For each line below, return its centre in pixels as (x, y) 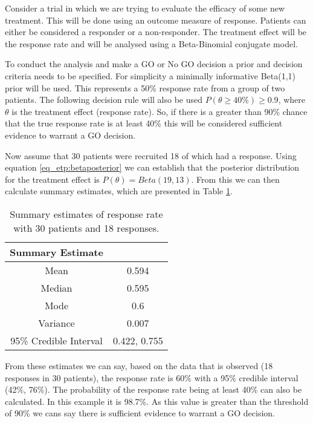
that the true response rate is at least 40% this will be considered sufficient (144, 123)
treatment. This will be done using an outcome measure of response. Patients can (156, 20)
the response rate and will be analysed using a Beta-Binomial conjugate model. (151, 43)
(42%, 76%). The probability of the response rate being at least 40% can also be (153, 389)
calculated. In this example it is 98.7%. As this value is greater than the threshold (157, 401)
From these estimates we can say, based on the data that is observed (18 (139, 365)
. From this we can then (235, 179)
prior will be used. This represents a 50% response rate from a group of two (145, 87)
